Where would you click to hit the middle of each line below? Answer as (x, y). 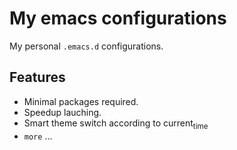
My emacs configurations (118, 18)
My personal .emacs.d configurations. (86, 46)
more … (38, 136)
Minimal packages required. (81, 101)
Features (37, 77)
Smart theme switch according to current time (116, 124)
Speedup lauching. (62, 112)
